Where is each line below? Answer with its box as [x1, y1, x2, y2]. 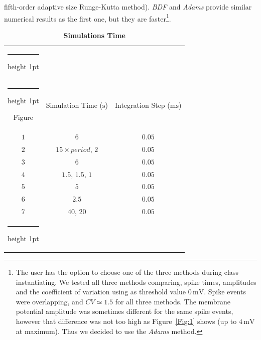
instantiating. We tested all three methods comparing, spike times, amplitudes [16, 276, 256, 287]
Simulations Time [63, 30, 125, 40]
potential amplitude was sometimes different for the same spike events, [16, 306, 233, 316]
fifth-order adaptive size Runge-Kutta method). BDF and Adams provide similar [4, 2, 252, 12]
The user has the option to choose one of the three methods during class [16, 266, 238, 277]
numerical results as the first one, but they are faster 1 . [4, 12, 171, 24]
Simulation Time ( [46, 99, 103, 110]
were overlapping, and [16, 296, 83, 306]
